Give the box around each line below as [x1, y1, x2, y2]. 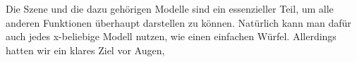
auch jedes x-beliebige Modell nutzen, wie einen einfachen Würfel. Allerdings [6, 29, 337, 44]
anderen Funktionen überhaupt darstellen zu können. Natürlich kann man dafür [6, 15, 351, 30]
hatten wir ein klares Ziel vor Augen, [6, 42, 165, 57]
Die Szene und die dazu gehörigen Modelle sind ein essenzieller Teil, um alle [6, 1, 334, 15]
